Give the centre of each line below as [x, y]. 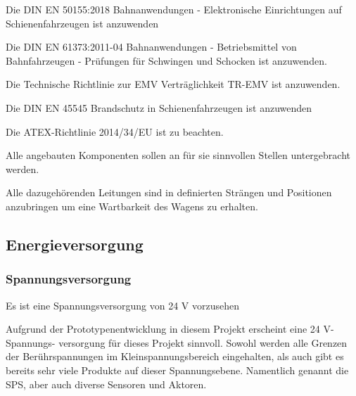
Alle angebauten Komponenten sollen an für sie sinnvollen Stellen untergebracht [178, 155]
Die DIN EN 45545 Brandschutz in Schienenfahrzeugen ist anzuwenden [159, 107]
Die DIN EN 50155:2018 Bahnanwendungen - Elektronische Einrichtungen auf [174, 9]
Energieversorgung [75, 244]
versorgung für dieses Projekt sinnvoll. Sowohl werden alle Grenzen [203, 342]
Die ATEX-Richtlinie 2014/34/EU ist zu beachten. [115, 131]
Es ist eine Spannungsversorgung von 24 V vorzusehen [123, 305]
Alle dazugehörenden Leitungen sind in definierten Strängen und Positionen [169, 192]
